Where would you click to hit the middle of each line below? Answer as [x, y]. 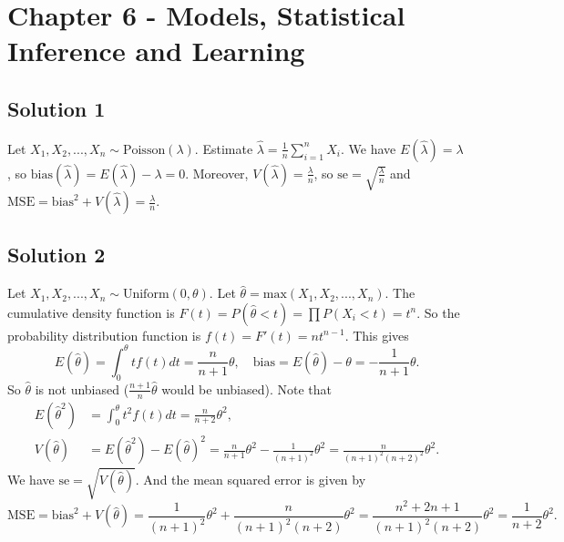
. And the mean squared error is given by [251, 479]
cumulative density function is [91, 312]
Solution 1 [56, 108]
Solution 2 [56, 255]
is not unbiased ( [82, 389]
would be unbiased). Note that [246, 389]
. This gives [377, 335]
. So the [438, 312]
